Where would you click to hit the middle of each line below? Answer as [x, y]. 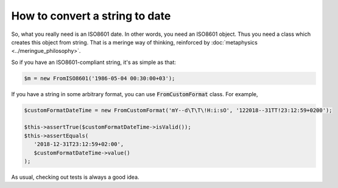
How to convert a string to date [91, 16]
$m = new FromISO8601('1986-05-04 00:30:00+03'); [100, 78]
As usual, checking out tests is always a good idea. [75, 177]
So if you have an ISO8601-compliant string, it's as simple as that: [94, 62]
